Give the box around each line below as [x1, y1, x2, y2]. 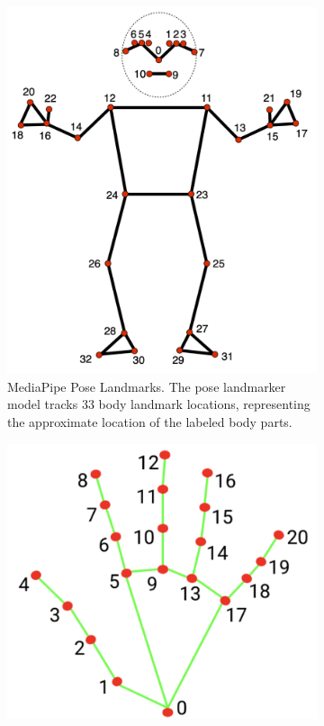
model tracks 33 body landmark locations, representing [7, 395, 310, 413]
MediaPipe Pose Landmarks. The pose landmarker [7, 377, 286, 395]
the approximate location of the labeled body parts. [7, 413, 292, 431]
